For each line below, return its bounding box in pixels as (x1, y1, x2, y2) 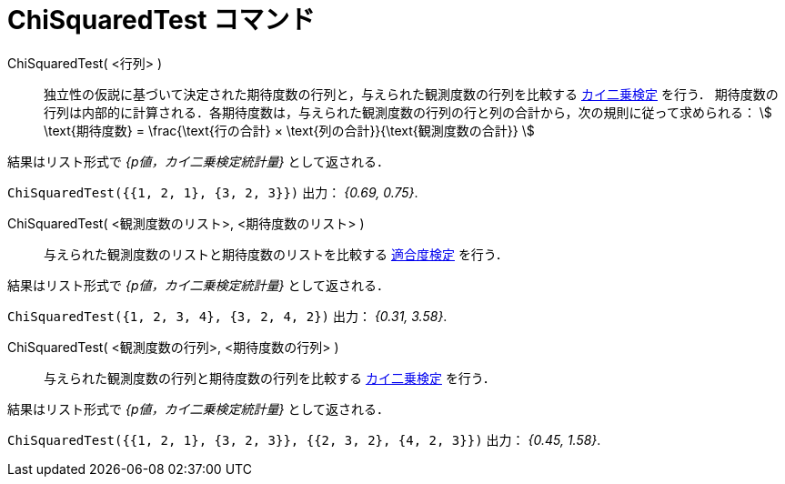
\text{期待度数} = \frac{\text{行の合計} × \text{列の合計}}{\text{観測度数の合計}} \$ (44, 122, 535, 138)
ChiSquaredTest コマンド (7, 5, 316, 35)
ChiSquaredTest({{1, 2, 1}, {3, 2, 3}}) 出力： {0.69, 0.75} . (7, 184, 418, 200)
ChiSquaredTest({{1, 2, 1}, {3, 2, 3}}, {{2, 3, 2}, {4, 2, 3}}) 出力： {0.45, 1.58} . (7, 431, 601, 448)
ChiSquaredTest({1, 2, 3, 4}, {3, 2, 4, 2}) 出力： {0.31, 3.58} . (7, 308, 448, 324)
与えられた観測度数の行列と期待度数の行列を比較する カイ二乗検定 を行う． (44, 369, 496, 386)
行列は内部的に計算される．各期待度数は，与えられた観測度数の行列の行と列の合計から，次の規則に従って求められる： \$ (44, 104, 772, 120)
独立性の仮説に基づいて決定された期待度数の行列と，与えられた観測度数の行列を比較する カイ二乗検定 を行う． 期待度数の (44, 86, 779, 102)
